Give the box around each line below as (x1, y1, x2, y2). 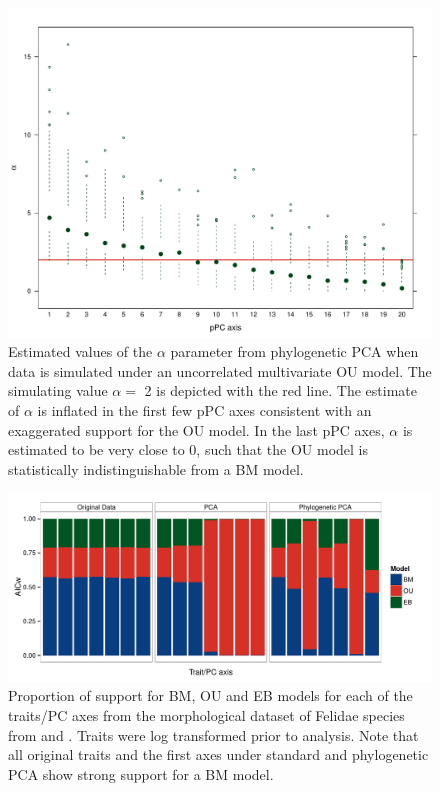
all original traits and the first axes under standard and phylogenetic (8, 744, 429, 765)
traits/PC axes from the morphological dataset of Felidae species (8, 704, 405, 725)
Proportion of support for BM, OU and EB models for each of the (8, 685, 413, 706)
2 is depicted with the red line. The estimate (144, 380, 417, 401)
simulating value (8, 380, 108, 401)
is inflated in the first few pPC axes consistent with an (37, 399, 372, 420)
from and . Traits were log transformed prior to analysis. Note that (8, 724, 419, 745)
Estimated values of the (8, 341, 153, 362)
